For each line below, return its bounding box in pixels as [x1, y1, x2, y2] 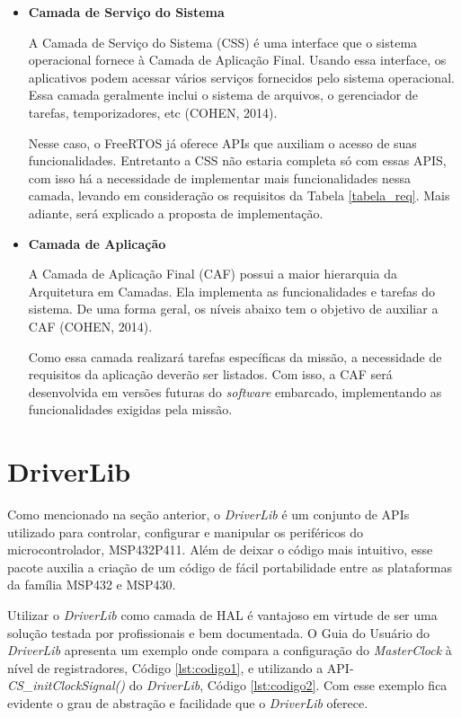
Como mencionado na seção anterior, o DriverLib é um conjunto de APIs [7, 505, 410, 523]
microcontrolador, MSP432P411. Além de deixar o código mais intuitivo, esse [7, 540, 433, 559]
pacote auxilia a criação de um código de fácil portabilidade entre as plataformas [7, 557, 452, 576]
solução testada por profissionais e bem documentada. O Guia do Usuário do [7, 623, 430, 642]
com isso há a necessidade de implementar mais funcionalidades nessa [28, 168, 412, 187]
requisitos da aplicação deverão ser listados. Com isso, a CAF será [28, 365, 393, 384]
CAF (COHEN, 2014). [28, 316, 153, 335]
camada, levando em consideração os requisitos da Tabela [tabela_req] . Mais [28, 186, 450, 205]
